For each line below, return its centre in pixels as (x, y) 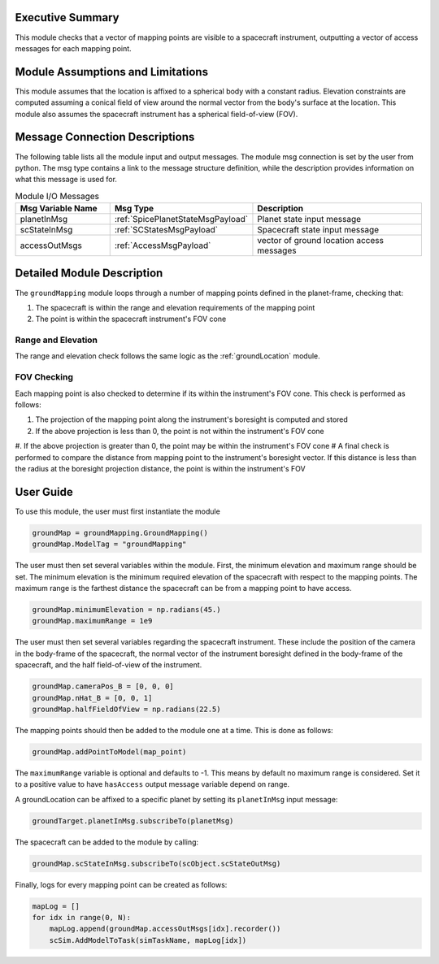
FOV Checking (44, 377)
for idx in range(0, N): (82, 917)
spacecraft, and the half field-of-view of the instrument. (109, 665)
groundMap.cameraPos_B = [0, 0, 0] (103, 686)
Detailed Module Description (89, 274)
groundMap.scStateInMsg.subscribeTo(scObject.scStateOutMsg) (156, 863)
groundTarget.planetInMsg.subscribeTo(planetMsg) (133, 821)
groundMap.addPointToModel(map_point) (109, 751)
